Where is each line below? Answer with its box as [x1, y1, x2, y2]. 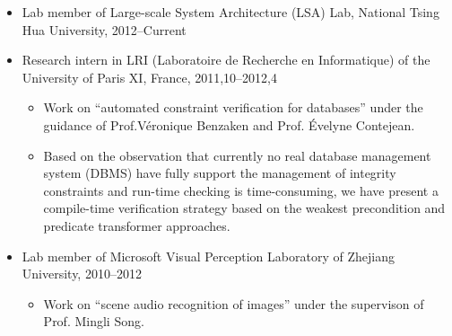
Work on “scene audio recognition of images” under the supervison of [43, 294, 424, 313]
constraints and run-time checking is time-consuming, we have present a [43, 181, 439, 199]
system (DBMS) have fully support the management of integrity [43, 164, 396, 182]
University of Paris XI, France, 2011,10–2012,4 [22, 67, 277, 86]
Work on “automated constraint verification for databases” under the [43, 98, 423, 117]
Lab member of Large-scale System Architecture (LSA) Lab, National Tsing [22, 3, 439, 21]
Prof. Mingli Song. [43, 312, 144, 331]
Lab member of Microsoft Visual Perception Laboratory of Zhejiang [22, 246, 395, 265]
